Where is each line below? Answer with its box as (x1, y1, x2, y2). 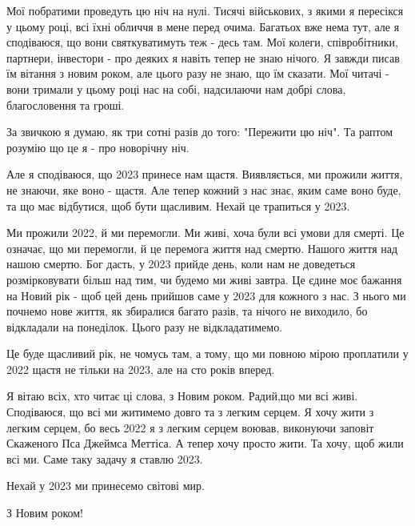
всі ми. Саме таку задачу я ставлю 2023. (6, 450, 203, 467)
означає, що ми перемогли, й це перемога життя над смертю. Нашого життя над (6, 239, 398, 256)
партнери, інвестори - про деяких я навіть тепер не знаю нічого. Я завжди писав (6, 49, 400, 66)
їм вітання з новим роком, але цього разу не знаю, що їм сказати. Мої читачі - (6, 65, 389, 82)
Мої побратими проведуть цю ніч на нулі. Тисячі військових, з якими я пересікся (6, 2, 404, 18)
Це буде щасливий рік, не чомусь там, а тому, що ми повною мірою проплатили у (6, 345, 409, 362)
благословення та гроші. (6, 96, 125, 113)
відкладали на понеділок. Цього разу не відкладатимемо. (6, 318, 283, 335)
